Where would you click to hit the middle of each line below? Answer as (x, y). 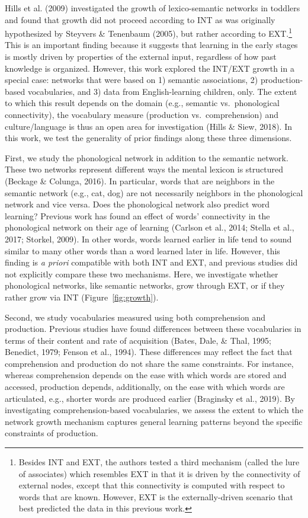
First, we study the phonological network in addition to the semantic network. (147, 157)
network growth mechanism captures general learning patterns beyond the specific (154, 421)
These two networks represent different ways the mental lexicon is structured (144, 169)
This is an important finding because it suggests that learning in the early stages (151, 45)
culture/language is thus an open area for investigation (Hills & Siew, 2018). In (149, 126)
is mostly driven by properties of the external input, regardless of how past (141, 57)
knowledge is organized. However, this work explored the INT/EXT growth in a (150, 68)
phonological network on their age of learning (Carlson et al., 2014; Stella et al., (150, 227)
